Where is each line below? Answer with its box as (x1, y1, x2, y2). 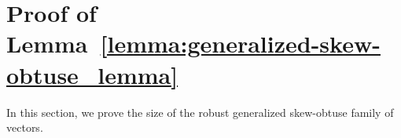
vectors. (6, 119, 43, 136)
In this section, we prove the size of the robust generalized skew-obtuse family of (6, 103, 394, 120)
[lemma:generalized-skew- (100, 27, 381, 60)
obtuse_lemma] (6, 58, 178, 90)
